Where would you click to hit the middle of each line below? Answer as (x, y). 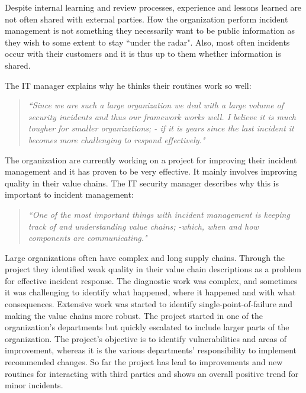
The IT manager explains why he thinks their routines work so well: (128, 85)
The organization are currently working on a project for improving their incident (151, 160)
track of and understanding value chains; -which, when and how (143, 226)
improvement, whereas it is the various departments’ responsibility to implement (151, 350)
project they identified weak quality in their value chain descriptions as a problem (153, 269)
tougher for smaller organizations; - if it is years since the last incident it (161, 128)
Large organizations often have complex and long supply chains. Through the (145, 257)
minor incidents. (34, 385)
